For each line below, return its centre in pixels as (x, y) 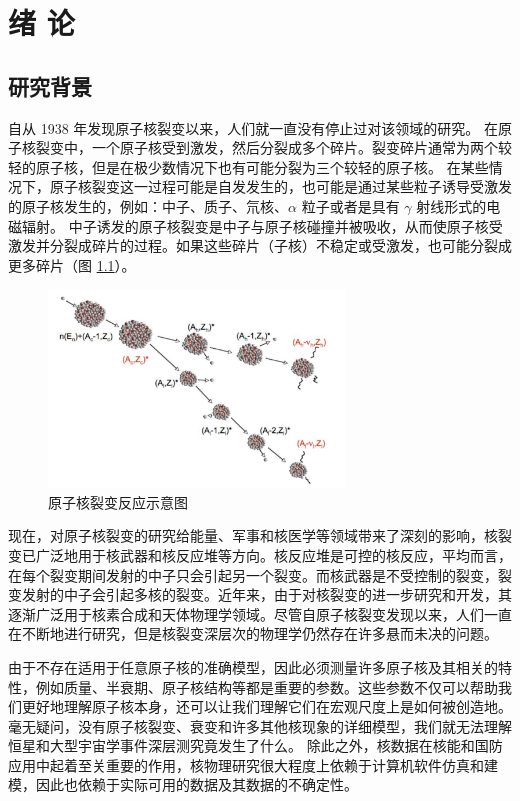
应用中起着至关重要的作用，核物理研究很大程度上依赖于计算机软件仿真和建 (253, 764)
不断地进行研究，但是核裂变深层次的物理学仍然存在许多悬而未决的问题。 (259, 633)
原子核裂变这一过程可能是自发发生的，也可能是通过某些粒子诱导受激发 (280, 186)
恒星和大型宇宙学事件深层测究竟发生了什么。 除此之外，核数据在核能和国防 (255, 745)
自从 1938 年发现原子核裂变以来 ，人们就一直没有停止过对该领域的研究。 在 (253, 127)
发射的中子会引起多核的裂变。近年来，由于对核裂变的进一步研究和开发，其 (266, 594)
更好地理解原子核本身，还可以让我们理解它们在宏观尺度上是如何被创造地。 (266, 706)
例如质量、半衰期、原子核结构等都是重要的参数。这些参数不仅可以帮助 (266, 686)
